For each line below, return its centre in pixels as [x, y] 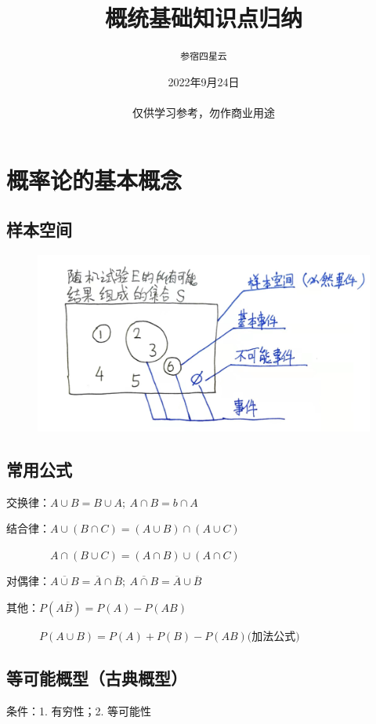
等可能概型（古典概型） [97, 677]
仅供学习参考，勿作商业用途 [204, 112]
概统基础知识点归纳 [203, 18]
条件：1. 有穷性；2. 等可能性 [79, 710]
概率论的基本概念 [94, 179]
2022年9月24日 [204, 81]
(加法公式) [273, 637]
